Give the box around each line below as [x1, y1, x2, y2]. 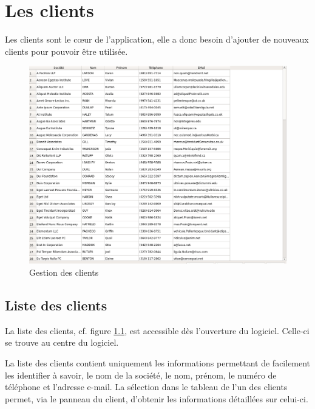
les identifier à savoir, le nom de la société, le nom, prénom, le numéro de [5, 368, 277, 381]
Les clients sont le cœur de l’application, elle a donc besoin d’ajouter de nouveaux [5, 33, 309, 46]
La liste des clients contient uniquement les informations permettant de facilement [5, 356, 311, 369]
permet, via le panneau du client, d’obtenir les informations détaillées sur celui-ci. [5, 392, 308, 405]
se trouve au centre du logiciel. [5, 336, 119, 349]
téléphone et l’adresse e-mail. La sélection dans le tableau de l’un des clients [5, 380, 288, 393]
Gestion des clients [29, 265, 99, 278]
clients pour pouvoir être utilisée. [5, 44, 128, 57]
